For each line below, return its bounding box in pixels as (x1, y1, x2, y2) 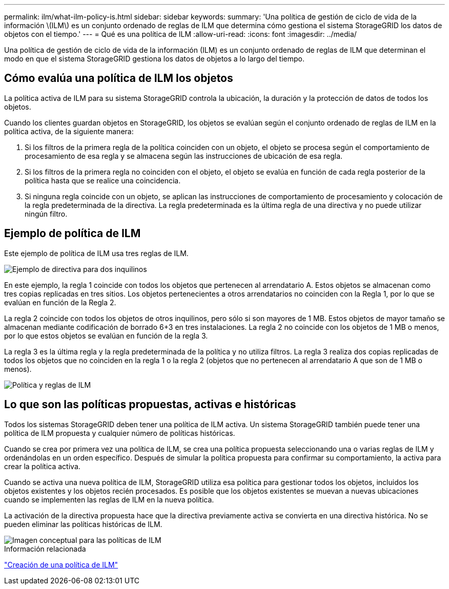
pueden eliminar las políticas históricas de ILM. (4, 519, 162, 529)
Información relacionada (4, 544, 86, 553)
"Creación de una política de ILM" (4, 560, 118, 569)
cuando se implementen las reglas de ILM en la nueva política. (4, 495, 214, 504)
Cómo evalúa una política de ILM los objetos (4, 72, 233, 85)
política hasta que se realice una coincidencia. (25, 176, 181, 185)
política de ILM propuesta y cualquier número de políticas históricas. (4, 428, 235, 437)
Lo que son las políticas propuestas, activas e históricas (4, 398, 296, 411)
